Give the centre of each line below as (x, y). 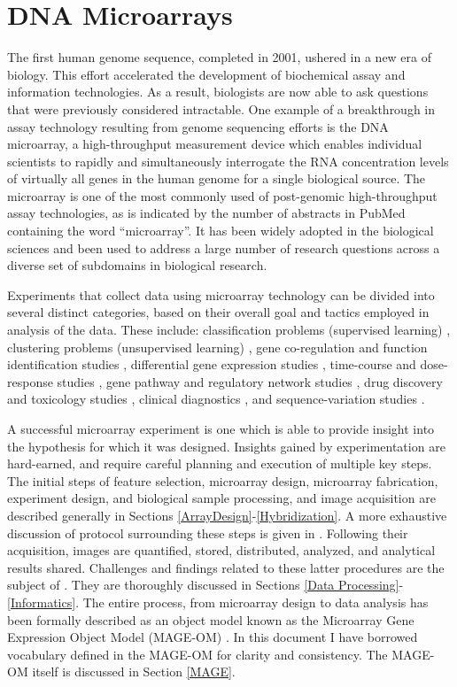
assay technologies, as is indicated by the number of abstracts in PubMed (206, 213)
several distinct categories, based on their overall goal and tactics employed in (218, 312)
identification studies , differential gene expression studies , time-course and (212, 364)
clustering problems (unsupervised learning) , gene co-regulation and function (217, 347)
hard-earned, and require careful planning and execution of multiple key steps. (220, 463)
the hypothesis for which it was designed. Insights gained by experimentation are (226, 446)
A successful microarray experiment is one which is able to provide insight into (221, 428)
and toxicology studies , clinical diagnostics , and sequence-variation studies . (216, 399)
